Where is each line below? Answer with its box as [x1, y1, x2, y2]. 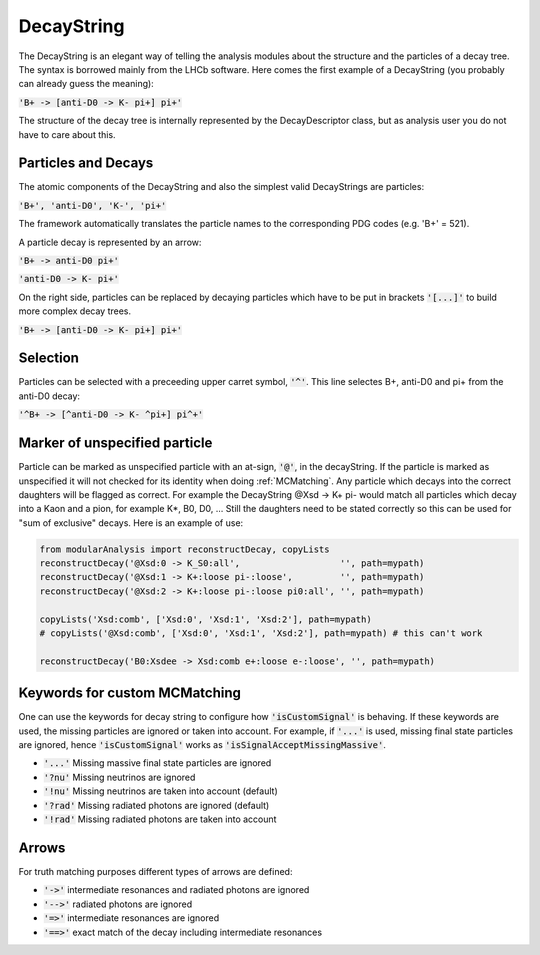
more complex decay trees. [18, 305, 132, 317]
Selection [18, 350, 80, 367]
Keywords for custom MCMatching [18, 685, 242, 702]
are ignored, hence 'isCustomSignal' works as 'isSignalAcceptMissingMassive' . [18, 739, 387, 751]
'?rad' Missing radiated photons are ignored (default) [43, 799, 270, 811]
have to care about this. [18, 128, 116, 140]
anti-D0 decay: [18, 390, 80, 402]
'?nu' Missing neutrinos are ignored [43, 771, 196, 783]
